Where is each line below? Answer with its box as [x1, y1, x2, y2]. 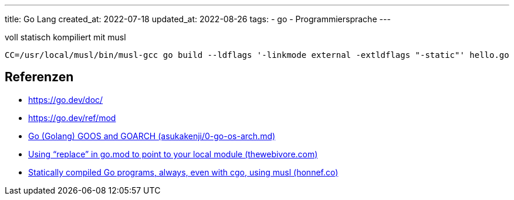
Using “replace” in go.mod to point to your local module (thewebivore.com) [28, 149, 318, 159]
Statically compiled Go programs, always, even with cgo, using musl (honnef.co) [28, 167, 339, 177]
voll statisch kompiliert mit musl [5, 32, 126, 42]
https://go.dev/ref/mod [28, 112, 116, 123]
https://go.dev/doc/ [28, 94, 103, 105]
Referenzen [5, 70, 74, 85]
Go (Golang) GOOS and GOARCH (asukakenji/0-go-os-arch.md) [28, 130, 276, 141]
